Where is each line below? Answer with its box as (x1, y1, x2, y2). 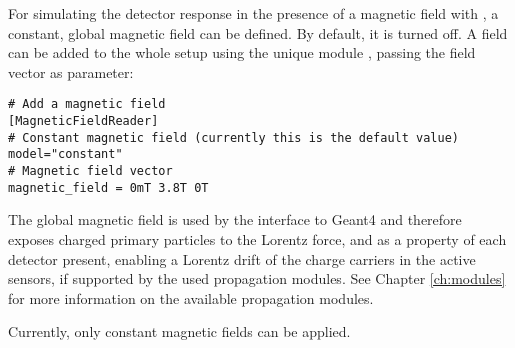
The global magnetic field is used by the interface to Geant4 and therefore (8, 209, 462, 230)
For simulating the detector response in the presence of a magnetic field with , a (8, 3, 499, 23)
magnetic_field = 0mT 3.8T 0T (8, 180, 209, 195)
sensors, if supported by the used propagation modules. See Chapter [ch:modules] (8, 268, 506, 289)
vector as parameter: (8, 61, 134, 82)
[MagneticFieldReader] (8, 114, 159, 129)
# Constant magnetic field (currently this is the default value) (8, 130, 460, 145)
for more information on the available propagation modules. (8, 287, 374, 308)
